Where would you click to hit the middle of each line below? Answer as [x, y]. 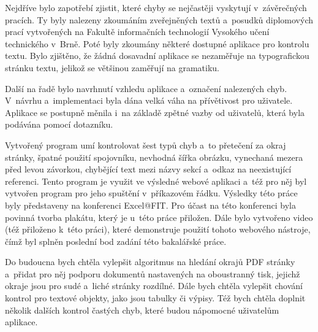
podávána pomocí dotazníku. [59, 124]
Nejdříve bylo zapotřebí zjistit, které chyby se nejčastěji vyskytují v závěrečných [156, 7]
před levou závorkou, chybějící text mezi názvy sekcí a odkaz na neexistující [148, 169]
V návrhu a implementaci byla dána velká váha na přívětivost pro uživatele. [149, 100]
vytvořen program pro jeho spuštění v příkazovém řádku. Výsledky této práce [151, 193]
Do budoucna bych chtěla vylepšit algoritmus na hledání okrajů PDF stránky [150, 262]
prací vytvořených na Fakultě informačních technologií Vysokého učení [137, 32]
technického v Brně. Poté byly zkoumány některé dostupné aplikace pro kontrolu [157, 43]
